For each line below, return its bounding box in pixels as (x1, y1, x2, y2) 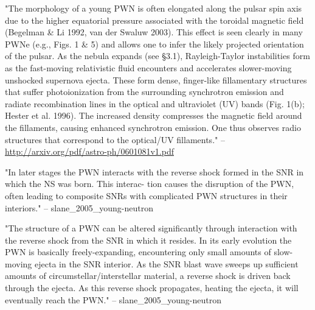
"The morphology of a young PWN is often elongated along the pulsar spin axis (5, 2, 302, 14)
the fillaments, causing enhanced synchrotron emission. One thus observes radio (5, 121, 301, 133)
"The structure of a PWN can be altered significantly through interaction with (5, 222, 297, 234)
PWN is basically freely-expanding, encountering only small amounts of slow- (5, 245, 293, 258)
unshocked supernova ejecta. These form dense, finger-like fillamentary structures (5, 73, 307, 86)
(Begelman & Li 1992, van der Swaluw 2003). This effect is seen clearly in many (5, 26, 303, 38)
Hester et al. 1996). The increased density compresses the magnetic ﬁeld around (5, 109, 302, 122)
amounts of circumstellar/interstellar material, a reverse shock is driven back (5, 269, 291, 282)
